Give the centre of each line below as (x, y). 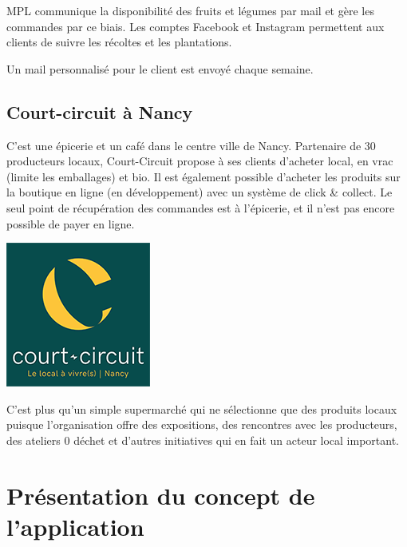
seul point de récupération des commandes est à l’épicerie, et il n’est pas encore (201, 207)
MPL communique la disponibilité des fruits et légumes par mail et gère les (190, 10)
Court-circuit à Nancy (100, 111)
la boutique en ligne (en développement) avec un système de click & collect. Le (200, 192)
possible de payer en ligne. (71, 223)
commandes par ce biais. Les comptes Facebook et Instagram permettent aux (196, 26)
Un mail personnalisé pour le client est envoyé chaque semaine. (160, 68)
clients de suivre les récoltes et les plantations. (119, 42)
